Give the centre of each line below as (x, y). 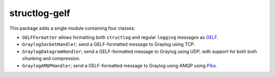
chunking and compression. (51, 58)
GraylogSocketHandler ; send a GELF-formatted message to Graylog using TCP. (109, 44)
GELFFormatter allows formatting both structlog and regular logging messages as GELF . (120, 37)
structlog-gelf (40, 13)
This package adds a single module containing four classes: (72, 28)
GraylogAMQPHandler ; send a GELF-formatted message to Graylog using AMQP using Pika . (120, 65)
